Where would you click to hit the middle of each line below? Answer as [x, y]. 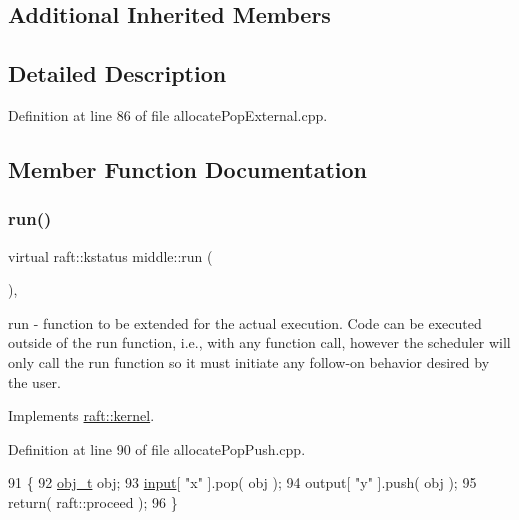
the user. [35, 381]
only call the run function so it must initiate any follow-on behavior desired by [249, 361]
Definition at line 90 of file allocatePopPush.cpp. [157, 448]
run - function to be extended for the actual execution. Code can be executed [245, 322]
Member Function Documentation [188, 168]
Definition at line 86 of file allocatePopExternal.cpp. [168, 114]
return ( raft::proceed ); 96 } [93, 501]
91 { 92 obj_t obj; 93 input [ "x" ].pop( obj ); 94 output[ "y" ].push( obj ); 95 [242, 482]
